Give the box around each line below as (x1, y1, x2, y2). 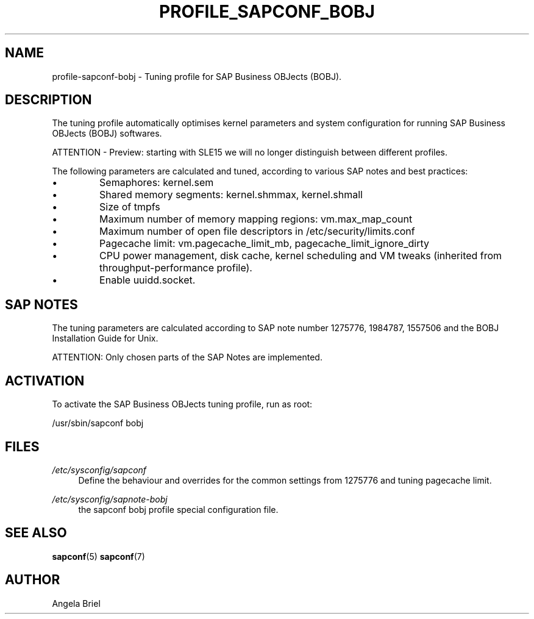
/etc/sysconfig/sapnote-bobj (52, 493, 168, 504)
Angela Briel (52, 598, 101, 609)
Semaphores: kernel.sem (99, 176, 214, 189)
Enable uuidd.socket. (99, 274, 196, 287)
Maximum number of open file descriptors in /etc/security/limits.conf (99, 225, 415, 238)
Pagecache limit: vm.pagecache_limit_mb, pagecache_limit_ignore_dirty (99, 237, 429, 250)
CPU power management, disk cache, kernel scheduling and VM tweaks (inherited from (99, 249, 502, 262)
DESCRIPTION (5, 92, 92, 108)
